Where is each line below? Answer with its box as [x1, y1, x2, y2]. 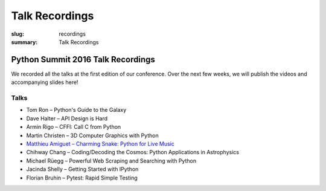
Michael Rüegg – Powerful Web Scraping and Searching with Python [26, 157, 196, 164]
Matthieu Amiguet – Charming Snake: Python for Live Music [26, 140, 174, 147]
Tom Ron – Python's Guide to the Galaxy [26, 106, 127, 114]
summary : [11, 38, 38, 45]
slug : [11, 30, 24, 37]
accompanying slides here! [11, 79, 78, 86]
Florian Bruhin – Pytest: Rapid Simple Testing [26, 174, 138, 181]
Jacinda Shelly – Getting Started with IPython [26, 166, 139, 173]
